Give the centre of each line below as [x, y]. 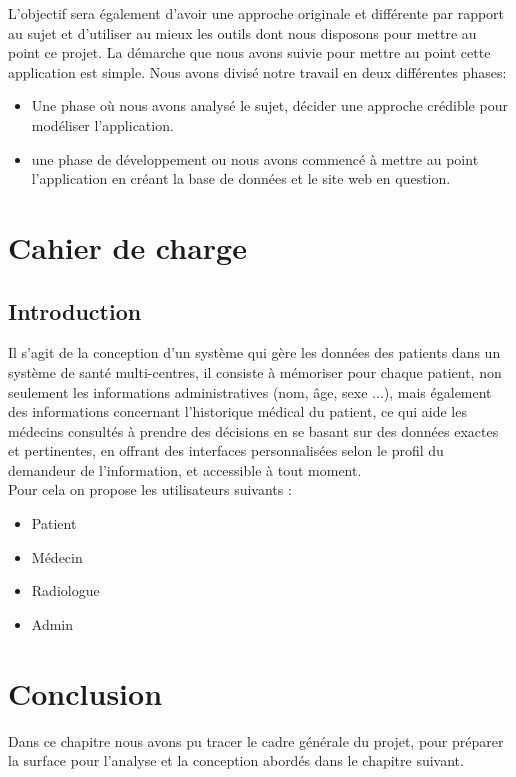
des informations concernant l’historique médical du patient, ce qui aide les [237, 411]
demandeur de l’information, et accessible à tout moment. [185, 469]
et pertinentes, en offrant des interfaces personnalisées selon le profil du [226, 450]
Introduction [75, 310]
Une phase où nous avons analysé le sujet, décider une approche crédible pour [269, 105]
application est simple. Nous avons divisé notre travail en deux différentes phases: [257, 71]
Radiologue [65, 590]
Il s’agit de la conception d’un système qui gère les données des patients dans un [254, 352]
